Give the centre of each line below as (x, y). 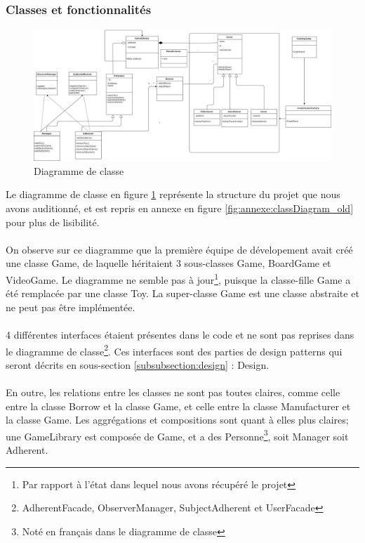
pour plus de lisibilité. (53, 222)
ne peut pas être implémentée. (71, 307)
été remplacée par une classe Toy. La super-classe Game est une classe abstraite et (182, 293)
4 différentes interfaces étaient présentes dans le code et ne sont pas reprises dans (180, 334)
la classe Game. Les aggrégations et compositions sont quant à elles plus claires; (177, 420)
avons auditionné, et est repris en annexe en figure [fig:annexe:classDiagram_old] (180, 208)
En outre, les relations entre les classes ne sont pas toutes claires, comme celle (173, 392)
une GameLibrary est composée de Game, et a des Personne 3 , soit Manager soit (177, 435)
